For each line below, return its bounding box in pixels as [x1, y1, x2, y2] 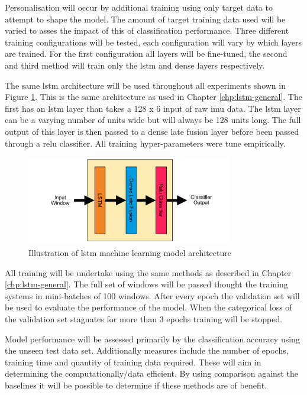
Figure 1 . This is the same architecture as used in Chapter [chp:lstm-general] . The [5, 90, 302, 103]
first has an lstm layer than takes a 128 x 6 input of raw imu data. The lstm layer [5, 102, 301, 114]
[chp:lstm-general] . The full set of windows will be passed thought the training [5, 278, 288, 290]
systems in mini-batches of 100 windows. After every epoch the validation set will [5, 289, 300, 302]
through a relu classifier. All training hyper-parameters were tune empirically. [5, 137, 286, 149]
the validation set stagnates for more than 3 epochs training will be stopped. [5, 313, 283, 325]
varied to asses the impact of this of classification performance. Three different [5, 24, 289, 37]
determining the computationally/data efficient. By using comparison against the [5, 367, 298, 380]
